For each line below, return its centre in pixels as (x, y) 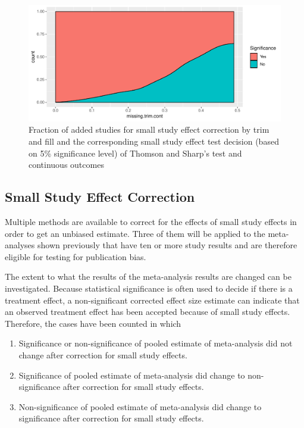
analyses (20, 245)
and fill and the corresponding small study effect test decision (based (154, 141)
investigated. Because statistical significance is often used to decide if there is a (149, 288)
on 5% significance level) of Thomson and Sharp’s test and (135, 153)
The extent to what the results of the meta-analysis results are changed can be (148, 277)
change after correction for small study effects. (103, 354)
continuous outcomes (66, 165)
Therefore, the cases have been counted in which (93, 323)
